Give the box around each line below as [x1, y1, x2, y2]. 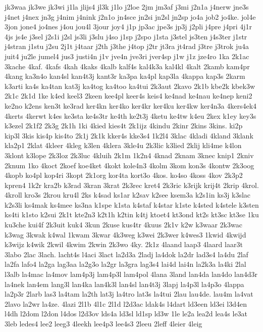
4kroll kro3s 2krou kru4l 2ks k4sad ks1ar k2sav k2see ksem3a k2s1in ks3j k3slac [5, 189, 251, 200]
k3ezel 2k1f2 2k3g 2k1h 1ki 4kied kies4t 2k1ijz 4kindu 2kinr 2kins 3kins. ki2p [5, 120, 243, 131]
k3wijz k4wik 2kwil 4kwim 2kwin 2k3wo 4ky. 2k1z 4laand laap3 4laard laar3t [5, 239, 243, 250]
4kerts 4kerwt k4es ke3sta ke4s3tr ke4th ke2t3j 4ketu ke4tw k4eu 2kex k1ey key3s [5, 110, 256, 121]
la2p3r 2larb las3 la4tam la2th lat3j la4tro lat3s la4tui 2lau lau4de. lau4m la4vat [5, 289, 253, 299]
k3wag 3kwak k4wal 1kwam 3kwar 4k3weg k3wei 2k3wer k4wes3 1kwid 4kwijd [5, 229, 246, 240]
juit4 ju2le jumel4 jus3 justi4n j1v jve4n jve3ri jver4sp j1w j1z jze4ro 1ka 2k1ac [5, 51, 249, 61]
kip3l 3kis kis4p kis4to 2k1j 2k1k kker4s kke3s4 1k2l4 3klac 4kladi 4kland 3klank [5, 130, 253, 140]
